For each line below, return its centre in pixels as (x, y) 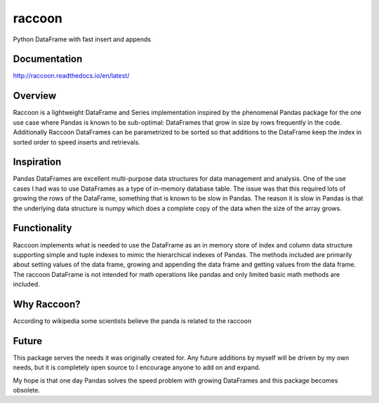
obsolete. (26, 390)
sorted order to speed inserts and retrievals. (77, 142)
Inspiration (37, 162)
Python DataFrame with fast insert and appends (82, 39)
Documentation (48, 59)
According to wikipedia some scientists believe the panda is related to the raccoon (132, 321)
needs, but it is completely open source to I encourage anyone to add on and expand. (137, 367)
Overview (35, 96)
